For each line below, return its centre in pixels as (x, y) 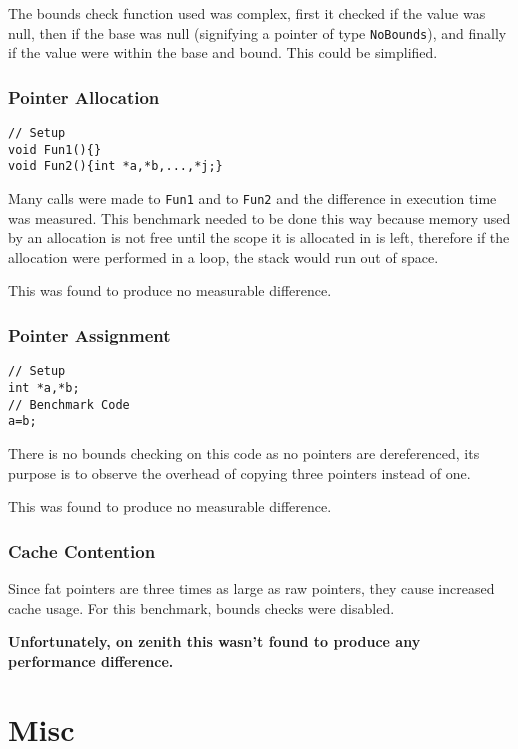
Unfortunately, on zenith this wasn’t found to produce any (214, 641)
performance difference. (91, 660)
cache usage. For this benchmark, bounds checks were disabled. (201, 607)
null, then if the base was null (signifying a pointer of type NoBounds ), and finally (257, 32)
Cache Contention (82, 550)
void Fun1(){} (55, 149)
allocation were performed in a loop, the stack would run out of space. (223, 256)
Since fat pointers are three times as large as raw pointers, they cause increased (251, 587)
